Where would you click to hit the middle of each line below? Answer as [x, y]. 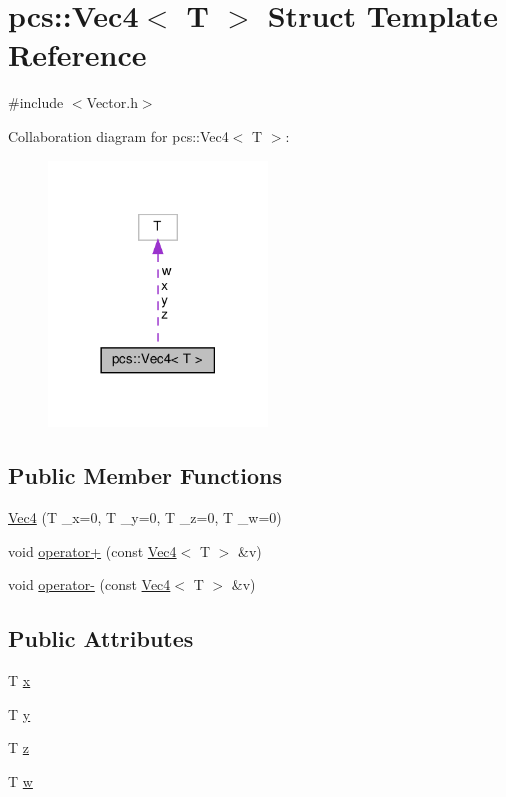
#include [36, 102]
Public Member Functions [145, 475]
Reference [77, 54]
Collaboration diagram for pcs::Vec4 [118, 135]
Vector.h [112, 102]
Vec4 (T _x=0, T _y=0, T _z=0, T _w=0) [145, 516]
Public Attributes [101, 638]
